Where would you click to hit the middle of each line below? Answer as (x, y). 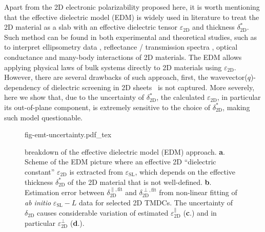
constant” (40, 171)
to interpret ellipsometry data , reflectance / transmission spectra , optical (121, 47)
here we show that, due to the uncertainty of (74, 97)
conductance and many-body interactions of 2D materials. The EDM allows (123, 57)
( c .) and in (200, 212)
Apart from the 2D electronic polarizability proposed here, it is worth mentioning (132, 7)
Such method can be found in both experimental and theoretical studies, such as (131, 37)
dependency (23, 87)
